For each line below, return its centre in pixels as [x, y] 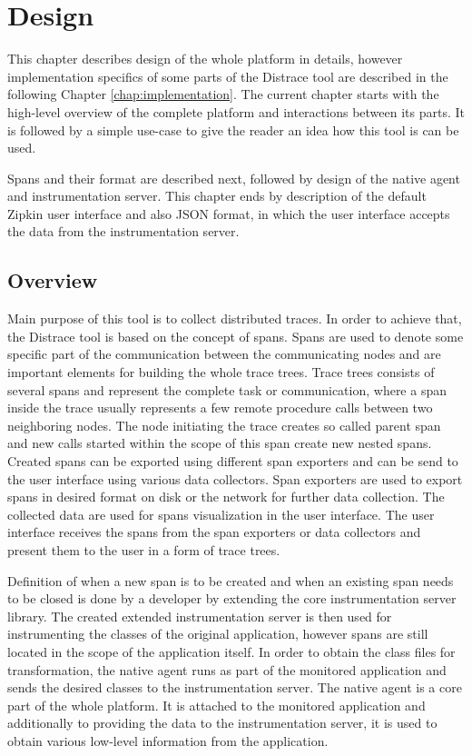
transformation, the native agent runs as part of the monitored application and [227, 669]
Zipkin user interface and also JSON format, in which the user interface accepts [229, 213]
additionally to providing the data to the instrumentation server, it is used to [222, 723]
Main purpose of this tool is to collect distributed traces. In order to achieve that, [235, 318]
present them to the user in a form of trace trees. [144, 549]
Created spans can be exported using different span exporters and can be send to [233, 461]
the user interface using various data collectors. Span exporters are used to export [235, 478]
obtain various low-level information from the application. [168, 740]
